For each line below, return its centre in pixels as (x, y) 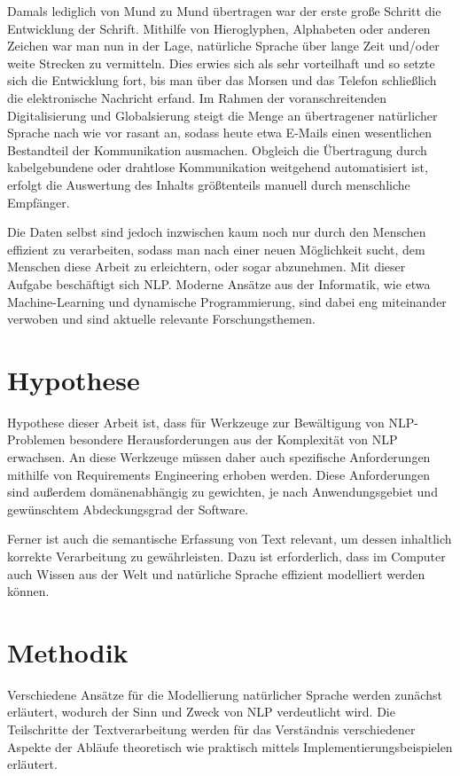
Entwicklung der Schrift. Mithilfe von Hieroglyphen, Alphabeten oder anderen (219, 28)
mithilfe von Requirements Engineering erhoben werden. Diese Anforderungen (219, 474)
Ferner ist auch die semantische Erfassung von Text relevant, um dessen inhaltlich (230, 539)
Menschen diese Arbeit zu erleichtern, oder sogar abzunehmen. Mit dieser (207, 267)
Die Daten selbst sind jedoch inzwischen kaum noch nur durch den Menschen (217, 232)
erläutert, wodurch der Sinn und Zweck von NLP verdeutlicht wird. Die (201, 712)
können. (28, 591)
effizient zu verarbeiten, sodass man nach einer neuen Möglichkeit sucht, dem (216, 249)
